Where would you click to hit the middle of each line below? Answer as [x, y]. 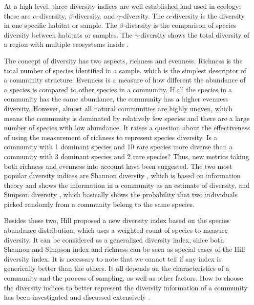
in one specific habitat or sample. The [61, 25]
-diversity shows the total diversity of [194, 34]
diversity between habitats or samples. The [68, 34]
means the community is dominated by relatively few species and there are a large [127, 118]
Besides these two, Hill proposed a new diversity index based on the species [117, 220]
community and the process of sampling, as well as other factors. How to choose [124, 278]
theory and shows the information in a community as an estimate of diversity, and [127, 185]
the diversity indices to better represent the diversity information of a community [126, 287]
